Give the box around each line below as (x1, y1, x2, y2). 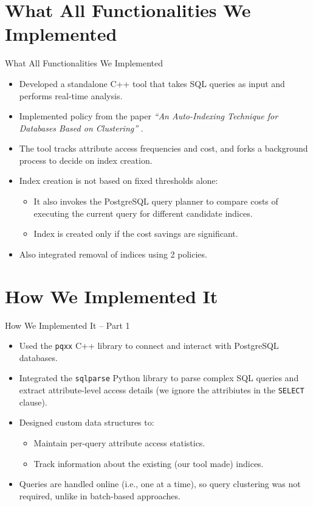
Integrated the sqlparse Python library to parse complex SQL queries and (19, 371, 299, 384)
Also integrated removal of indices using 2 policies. (19, 247, 207, 260)
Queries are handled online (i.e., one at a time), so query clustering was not (19, 477, 301, 490)
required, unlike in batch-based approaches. (19, 489, 181, 502)
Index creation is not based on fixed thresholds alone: (19, 174, 218, 187)
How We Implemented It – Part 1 (5, 318, 130, 331)
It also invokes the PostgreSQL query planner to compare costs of (33, 195, 278, 208)
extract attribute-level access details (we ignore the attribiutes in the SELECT (19, 384, 304, 396)
